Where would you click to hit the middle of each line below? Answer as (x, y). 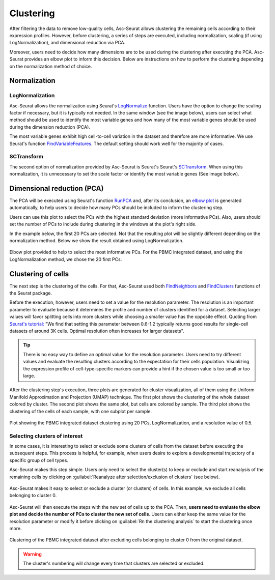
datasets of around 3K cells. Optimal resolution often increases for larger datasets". (97, 331)
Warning (32, 554)
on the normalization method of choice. (51, 66)
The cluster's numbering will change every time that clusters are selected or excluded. (114, 563)
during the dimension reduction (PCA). (50, 127)
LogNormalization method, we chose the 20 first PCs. (66, 259)
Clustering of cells (39, 274)
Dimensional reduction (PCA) (57, 188)
